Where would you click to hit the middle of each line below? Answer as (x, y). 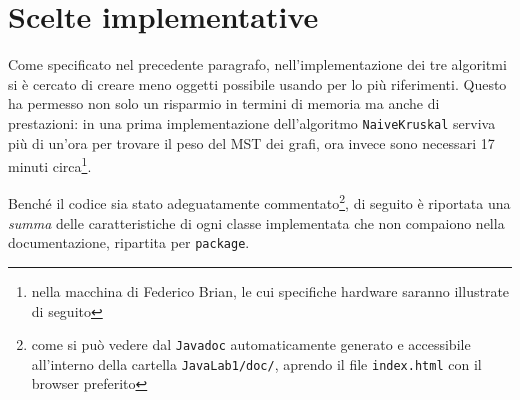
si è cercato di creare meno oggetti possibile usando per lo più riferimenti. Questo (257, 83)
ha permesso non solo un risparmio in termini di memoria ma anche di (224, 103)
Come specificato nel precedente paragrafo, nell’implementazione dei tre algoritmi (257, 64)
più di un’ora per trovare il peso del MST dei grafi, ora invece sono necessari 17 (251, 142)
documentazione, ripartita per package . (129, 242)
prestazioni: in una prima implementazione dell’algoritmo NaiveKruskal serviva (252, 122)
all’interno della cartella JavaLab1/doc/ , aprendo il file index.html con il (256, 363)
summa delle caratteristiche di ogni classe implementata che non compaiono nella (256, 222)
